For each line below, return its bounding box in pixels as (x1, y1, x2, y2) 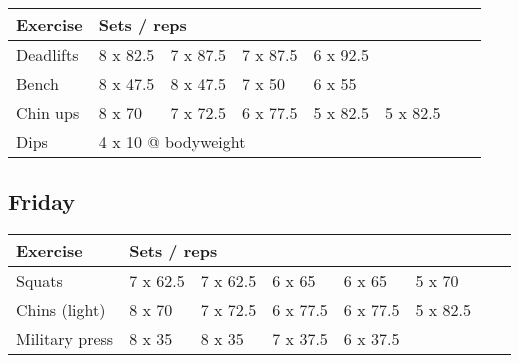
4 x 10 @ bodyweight (98, 130, 246, 153)
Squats (16, 269, 63, 293)
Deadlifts (16, 43, 79, 66)
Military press (16, 327, 114, 351)
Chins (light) (16, 298, 106, 322)
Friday (8, 186, 76, 217)
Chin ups (16, 101, 80, 124)
